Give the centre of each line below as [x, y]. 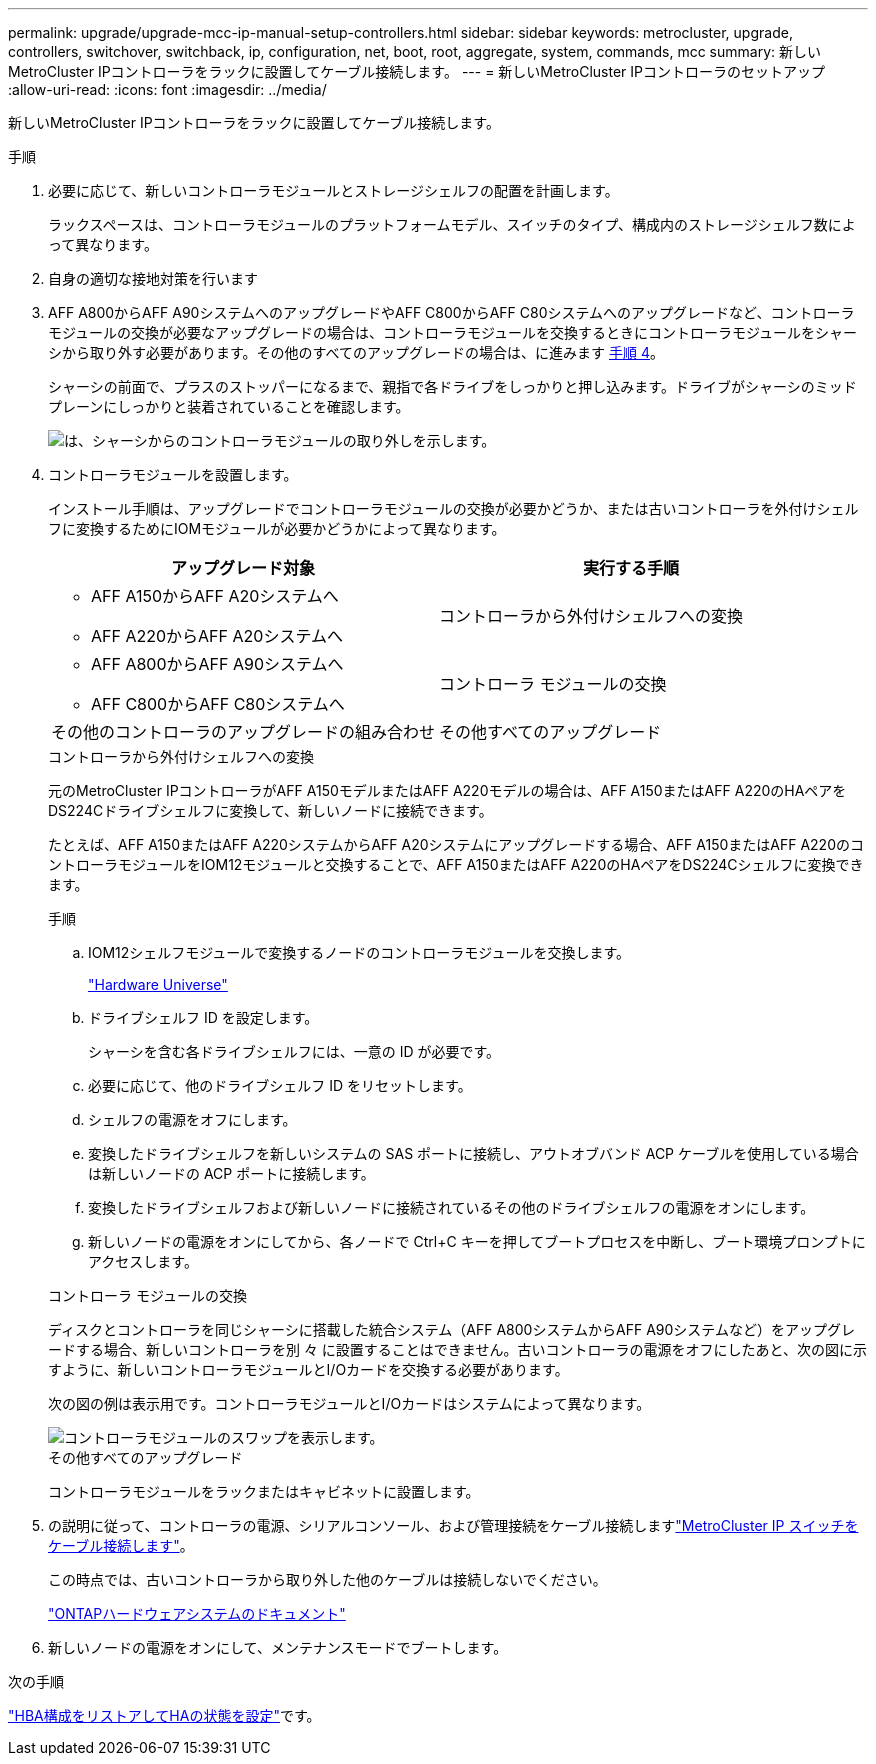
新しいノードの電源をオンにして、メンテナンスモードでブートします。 [278, 1647]
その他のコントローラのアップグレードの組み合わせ [243, 732]
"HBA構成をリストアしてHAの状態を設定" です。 [164, 1715]
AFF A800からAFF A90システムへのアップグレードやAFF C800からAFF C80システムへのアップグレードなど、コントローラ [451, 312]
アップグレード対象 [243, 568]
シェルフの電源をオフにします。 [192, 1119]
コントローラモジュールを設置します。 [173, 474]
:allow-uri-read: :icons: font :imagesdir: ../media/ [167, 89]
